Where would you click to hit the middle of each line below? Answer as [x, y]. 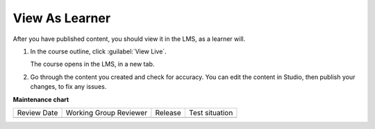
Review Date [37, 112]
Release [168, 112]
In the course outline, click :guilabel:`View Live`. [98, 51]
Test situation [211, 112]
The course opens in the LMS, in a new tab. [92, 64]
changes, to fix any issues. [68, 87]
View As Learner [62, 18]
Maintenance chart [41, 99]
